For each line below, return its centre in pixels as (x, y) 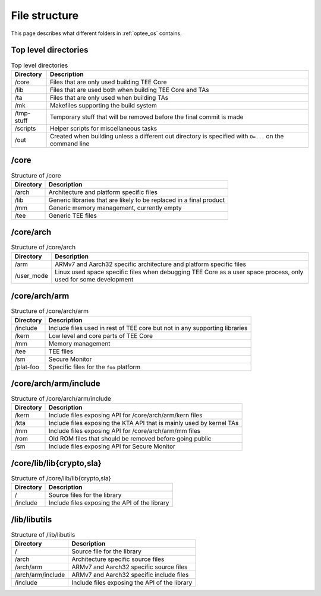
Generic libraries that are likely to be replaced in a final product (137, 200)
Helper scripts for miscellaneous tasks (103, 128)
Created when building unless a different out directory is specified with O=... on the (167, 136)
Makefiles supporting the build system (103, 105)
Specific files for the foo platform (95, 367)
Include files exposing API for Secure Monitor (112, 446)
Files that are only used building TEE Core (108, 82)
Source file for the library (107, 551)
